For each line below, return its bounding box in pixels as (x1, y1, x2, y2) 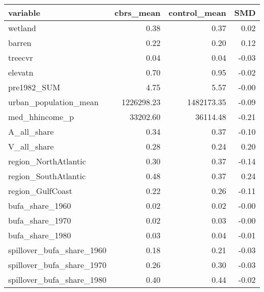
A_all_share (8, 126, 54, 137)
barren (8, 37, 32, 48)
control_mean (168, 7, 226, 18)
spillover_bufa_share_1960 (8, 244, 107, 256)
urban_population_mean (8, 96, 99, 108)
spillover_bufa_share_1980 (8, 274, 107, 285)
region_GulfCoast (8, 185, 72, 197)
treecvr (8, 52, 33, 63)
